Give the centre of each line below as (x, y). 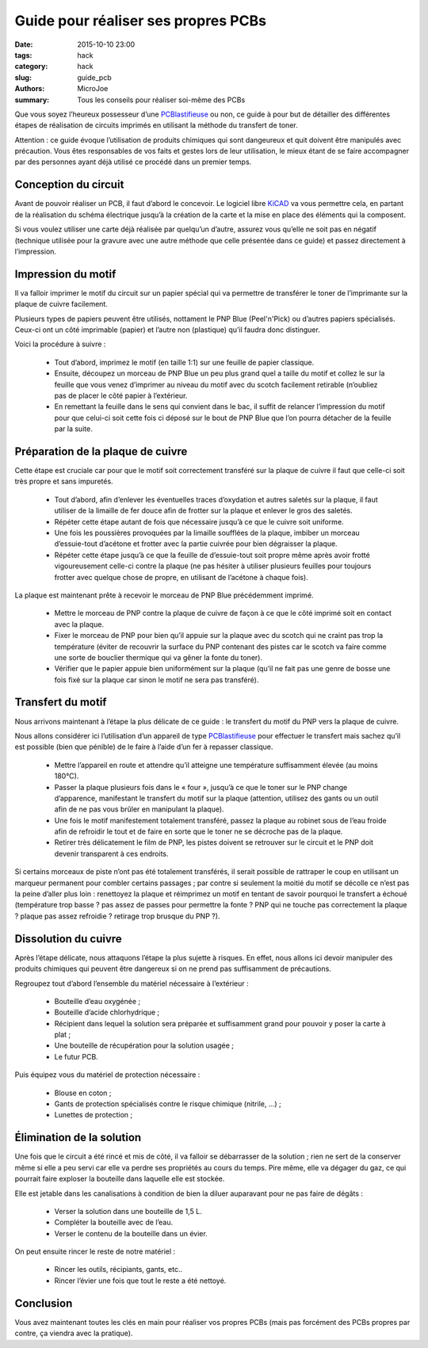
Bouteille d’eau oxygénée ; (97, 1001)
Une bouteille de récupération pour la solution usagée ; (144, 1045)
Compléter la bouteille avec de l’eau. (114, 1222)
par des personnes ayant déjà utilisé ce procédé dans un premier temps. (133, 162)
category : (31, 67)
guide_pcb (94, 77)
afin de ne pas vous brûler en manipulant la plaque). (139, 809)
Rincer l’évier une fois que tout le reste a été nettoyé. (140, 1281)
